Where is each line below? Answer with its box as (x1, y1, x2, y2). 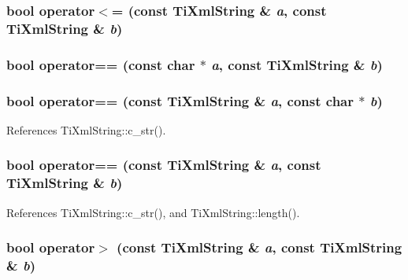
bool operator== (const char (6, 54, 195, 74)
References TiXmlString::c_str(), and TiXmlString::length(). (6, 204, 300, 220)
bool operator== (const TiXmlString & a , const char (6, 90, 354, 110)
